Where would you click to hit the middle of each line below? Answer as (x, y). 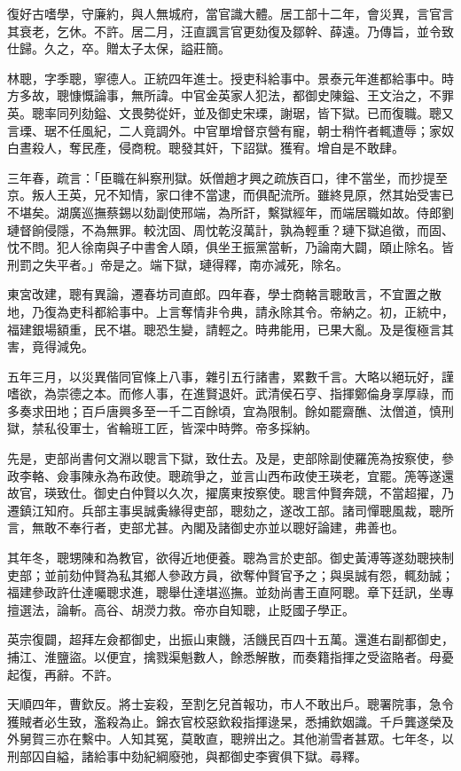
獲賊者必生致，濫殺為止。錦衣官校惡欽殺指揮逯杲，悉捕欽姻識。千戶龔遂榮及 (230, 721)
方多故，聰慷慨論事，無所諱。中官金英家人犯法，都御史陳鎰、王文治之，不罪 (230, 95)
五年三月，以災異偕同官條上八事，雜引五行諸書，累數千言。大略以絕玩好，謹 (230, 376)
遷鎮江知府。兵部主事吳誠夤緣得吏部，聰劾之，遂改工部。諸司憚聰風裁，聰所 (230, 510)
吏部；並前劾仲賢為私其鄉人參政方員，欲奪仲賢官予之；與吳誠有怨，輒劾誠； (230, 574)
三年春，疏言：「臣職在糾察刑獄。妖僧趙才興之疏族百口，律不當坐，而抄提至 (227, 177)
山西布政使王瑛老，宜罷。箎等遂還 (354, 475)
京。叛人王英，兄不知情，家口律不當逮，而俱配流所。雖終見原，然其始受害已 (230, 195)
